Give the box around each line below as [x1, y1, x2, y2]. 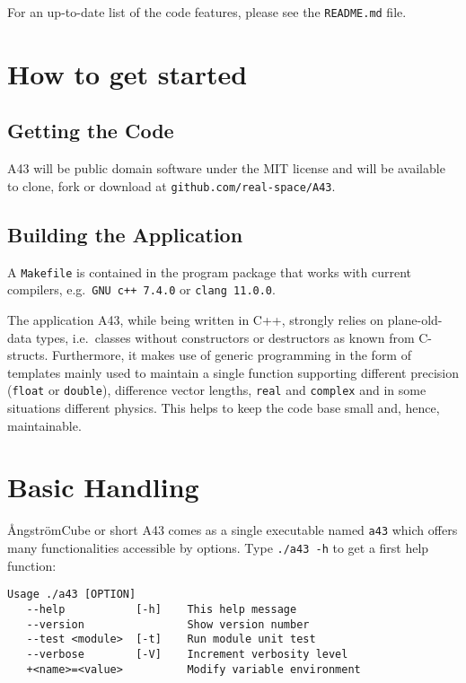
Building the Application [7, 220, 243, 248]
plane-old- [387, 311, 443, 328]
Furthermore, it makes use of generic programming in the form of [51, 346, 411, 364]
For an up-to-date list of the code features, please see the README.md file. [7, 3, 407, 21]
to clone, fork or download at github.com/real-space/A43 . [7, 176, 336, 195]
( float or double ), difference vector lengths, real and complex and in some [7, 381, 426, 399]
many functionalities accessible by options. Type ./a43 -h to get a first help [7, 539, 429, 556]
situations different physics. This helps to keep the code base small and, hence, [7, 398, 440, 417]
